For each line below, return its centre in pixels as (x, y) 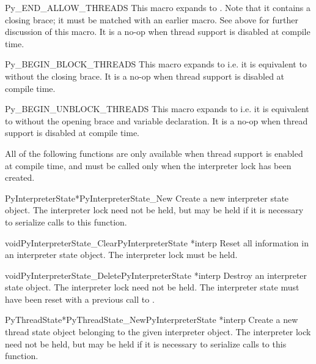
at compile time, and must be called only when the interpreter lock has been (148, 165)
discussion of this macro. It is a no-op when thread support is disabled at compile (158, 32)
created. (20, 177)
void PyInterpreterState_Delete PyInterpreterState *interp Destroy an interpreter (156, 275)
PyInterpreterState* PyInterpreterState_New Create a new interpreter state (147, 198)
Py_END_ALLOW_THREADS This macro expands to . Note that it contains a (158, 7)
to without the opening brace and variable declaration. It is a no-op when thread (156, 120)
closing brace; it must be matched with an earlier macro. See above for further (152, 19)
